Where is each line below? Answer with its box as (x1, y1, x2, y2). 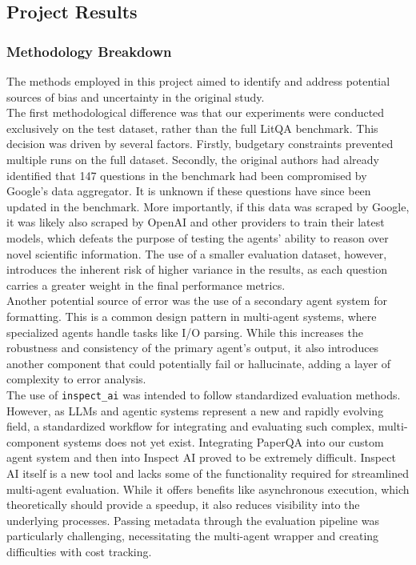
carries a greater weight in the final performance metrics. (6, 276, 286, 293)
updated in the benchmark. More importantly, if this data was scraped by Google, (6, 198, 410, 214)
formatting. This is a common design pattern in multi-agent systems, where (6, 307, 377, 324)
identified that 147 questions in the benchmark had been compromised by (6, 166, 367, 183)
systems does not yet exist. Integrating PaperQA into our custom (63, 433, 384, 450)
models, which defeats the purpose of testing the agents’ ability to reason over (6, 229, 389, 246)
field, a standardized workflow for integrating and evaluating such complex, (6, 418, 375, 435)
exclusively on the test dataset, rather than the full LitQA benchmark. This (6, 119, 378, 136)
